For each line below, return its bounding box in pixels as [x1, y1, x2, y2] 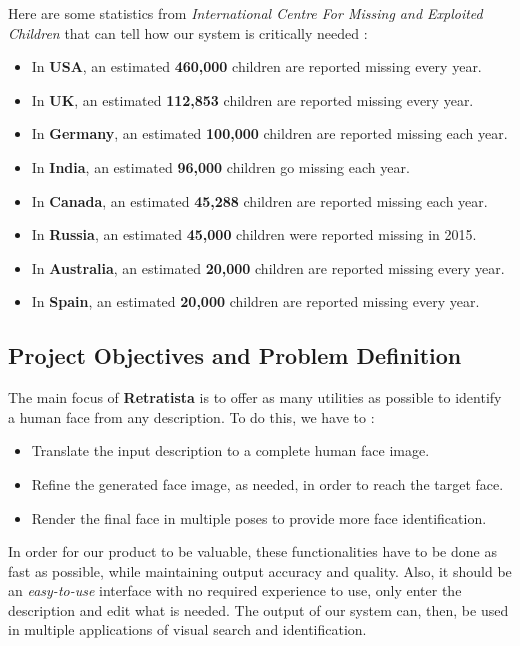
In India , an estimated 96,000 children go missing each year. [31, 156, 410, 177]
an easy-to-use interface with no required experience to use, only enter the [8, 580, 462, 601]
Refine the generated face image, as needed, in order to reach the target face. [31, 473, 504, 494]
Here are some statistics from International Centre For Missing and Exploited [8, 3, 483, 23]
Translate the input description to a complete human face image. [31, 440, 430, 461]
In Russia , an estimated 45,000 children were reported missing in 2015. [31, 224, 477, 245]
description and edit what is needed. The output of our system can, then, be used [8, 599, 509, 620]
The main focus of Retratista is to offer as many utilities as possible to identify [8, 387, 502, 408]
